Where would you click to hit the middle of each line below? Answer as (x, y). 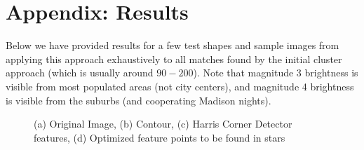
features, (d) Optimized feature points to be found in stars (160, 137)
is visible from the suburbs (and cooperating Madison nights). (139, 100)
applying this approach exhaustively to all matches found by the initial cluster (174, 59)
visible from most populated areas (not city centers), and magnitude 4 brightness (180, 86)
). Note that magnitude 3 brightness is (276, 73)
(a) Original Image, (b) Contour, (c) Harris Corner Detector (163, 124)
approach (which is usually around (80, 73)
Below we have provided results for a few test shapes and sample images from (173, 45)
